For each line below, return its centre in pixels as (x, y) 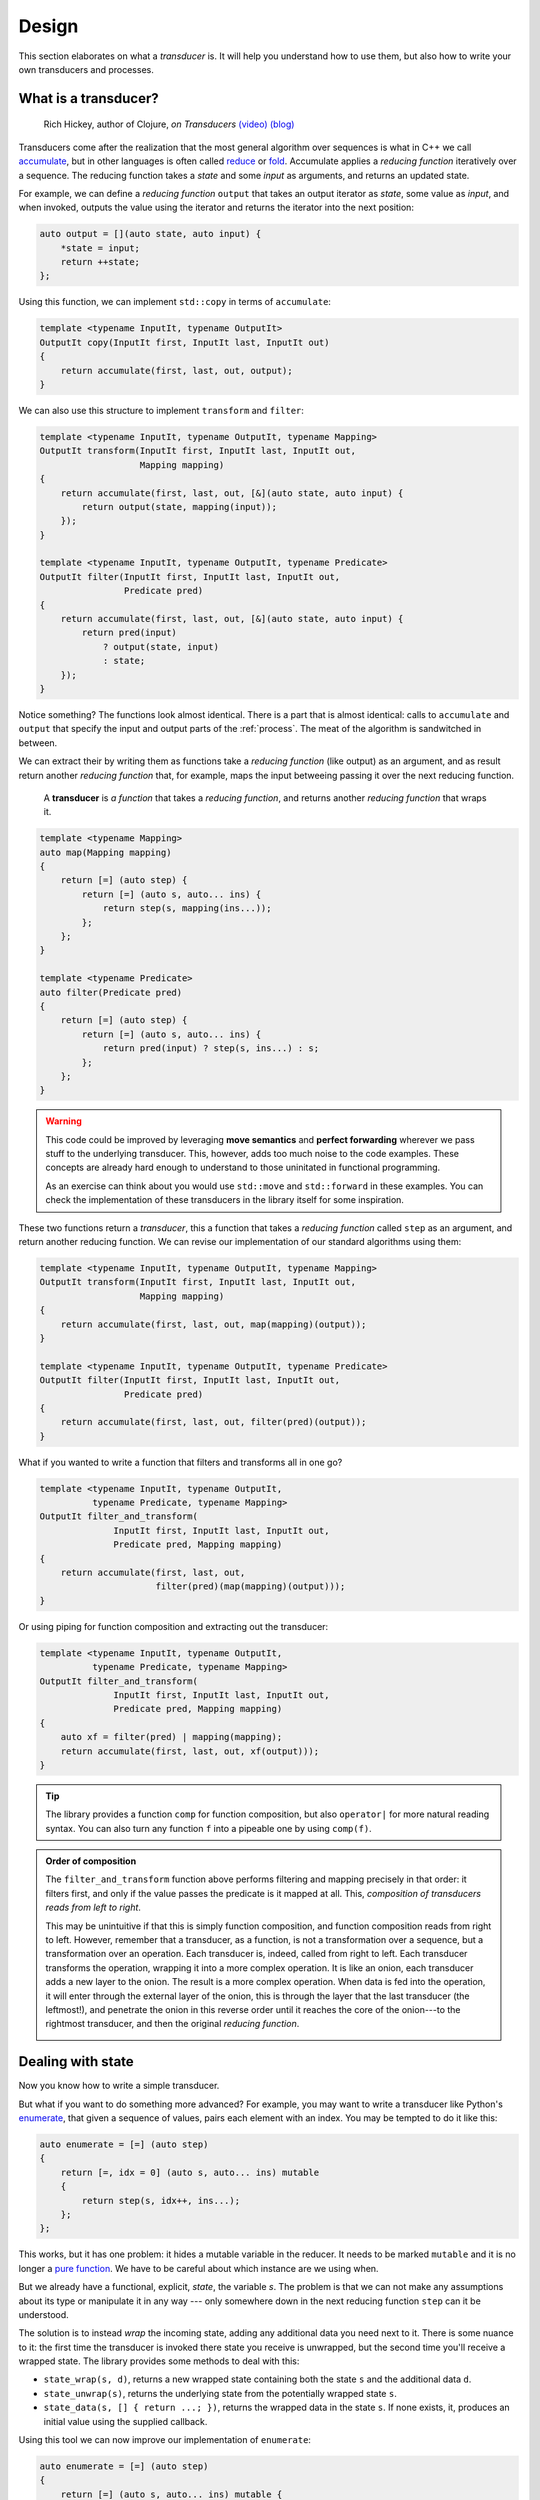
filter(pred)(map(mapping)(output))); (250, 1586)
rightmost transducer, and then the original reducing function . (172, 2024)
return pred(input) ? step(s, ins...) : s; (211, 1048)
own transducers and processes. (86, 69)
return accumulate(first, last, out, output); (177, 370)
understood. (43, 2314)
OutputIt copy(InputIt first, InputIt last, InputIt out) (184, 342)
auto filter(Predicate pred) (111, 992)
